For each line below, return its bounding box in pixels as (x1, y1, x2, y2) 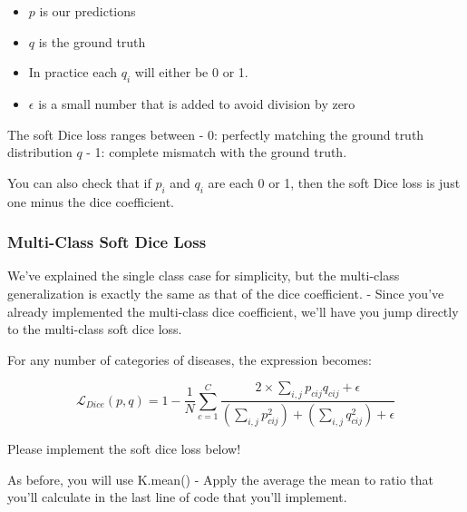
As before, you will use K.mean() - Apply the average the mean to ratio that (7, 469, 434, 488)
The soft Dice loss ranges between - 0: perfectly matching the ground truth (7, 124, 424, 143)
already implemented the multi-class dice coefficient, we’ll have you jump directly (7, 301, 459, 320)
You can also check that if (7, 172, 151, 192)
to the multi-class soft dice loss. (7, 320, 182, 339)
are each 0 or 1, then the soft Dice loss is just (208, 172, 461, 192)
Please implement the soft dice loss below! (7, 439, 241, 458)
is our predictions (39, 2, 136, 20)
